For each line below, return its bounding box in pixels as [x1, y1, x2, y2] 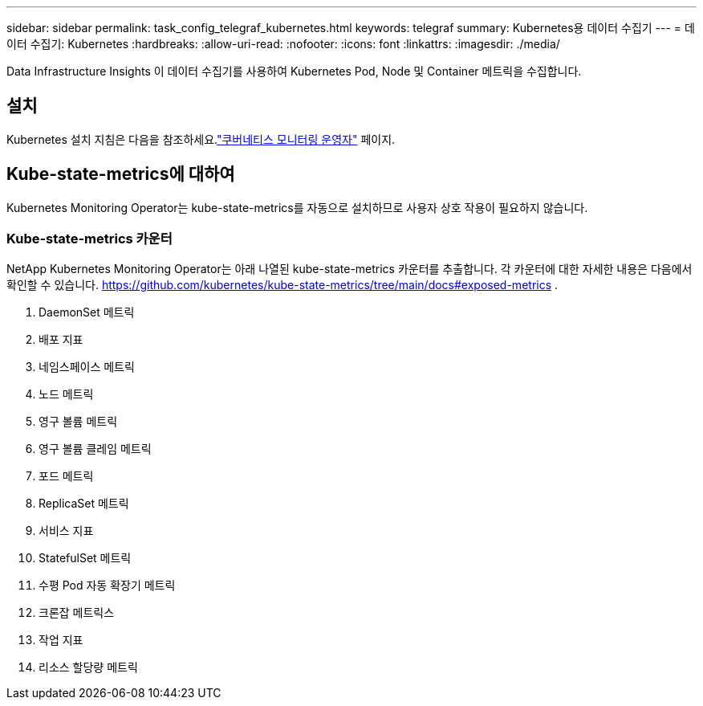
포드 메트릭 [39, 469, 94, 484]
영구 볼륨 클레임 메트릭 [39, 442, 152, 456]
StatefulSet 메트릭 [39, 551, 132, 565]
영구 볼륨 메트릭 [39, 414, 118, 429]
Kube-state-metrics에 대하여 [6, 164, 235, 185]
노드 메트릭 [39, 387, 94, 402]
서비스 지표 [39, 524, 94, 538]
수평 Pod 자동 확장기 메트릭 [39, 578, 176, 593]
